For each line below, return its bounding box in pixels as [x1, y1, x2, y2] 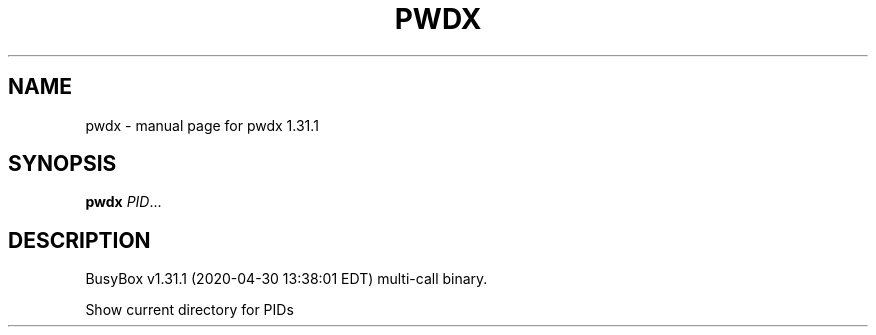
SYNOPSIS [8, 151, 117, 177]
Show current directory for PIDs [85, 301, 294, 319]
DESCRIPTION [8, 227, 151, 253]
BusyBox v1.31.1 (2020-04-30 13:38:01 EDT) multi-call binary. [85, 270, 488, 288]
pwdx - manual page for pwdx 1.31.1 [85, 116, 319, 134]
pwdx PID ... [85, 193, 162, 211]
